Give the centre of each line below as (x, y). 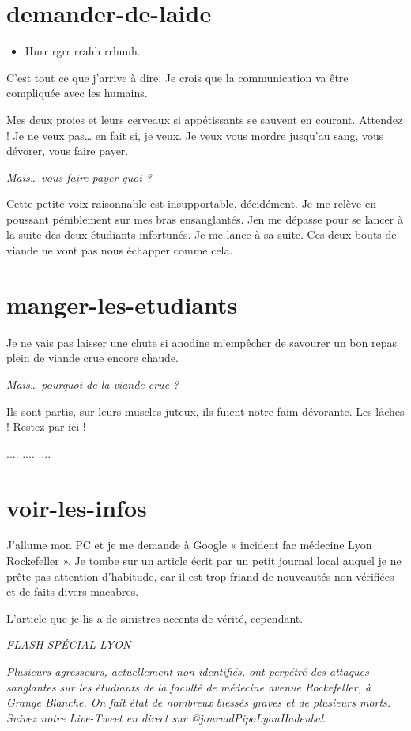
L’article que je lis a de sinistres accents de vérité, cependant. (155, 618)
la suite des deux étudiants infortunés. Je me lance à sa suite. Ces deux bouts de (202, 234)
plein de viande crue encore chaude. (92, 358)
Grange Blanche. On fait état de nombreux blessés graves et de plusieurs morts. (199, 702)
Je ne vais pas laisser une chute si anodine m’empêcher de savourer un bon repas (202, 342)
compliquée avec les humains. (77, 93)
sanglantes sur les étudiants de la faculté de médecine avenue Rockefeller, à (189, 686)
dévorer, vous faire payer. (68, 151)
